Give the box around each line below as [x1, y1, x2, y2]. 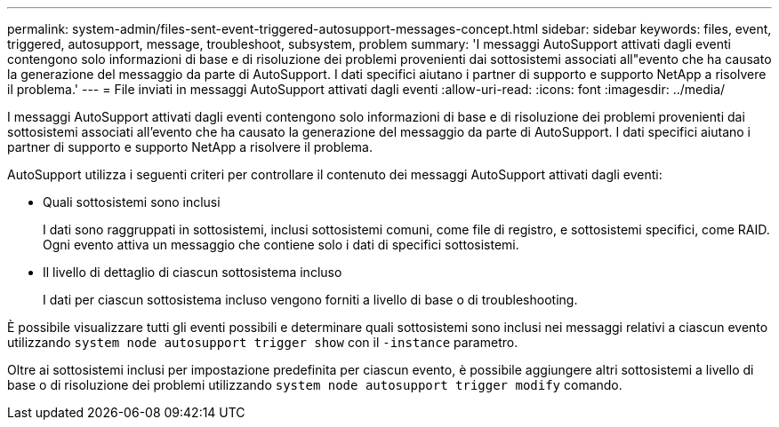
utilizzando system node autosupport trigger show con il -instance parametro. [7, 335, 518, 350]
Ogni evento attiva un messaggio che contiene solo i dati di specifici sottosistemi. [43, 237, 519, 252]
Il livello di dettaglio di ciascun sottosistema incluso [43, 265, 342, 280]
